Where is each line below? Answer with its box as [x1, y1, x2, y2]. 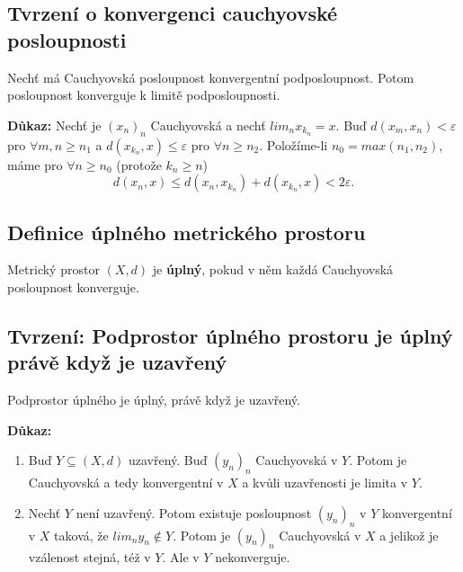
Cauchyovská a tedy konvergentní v [28, 473, 224, 492]
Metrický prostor [7, 260, 100, 279]
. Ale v [162, 548, 200, 567]
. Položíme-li [259, 135, 328, 154]
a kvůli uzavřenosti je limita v [242, 473, 408, 492]
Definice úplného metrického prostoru [7, 218, 366, 246]
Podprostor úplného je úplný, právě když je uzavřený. [7, 390, 300, 409]
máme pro [7, 155, 63, 174]
